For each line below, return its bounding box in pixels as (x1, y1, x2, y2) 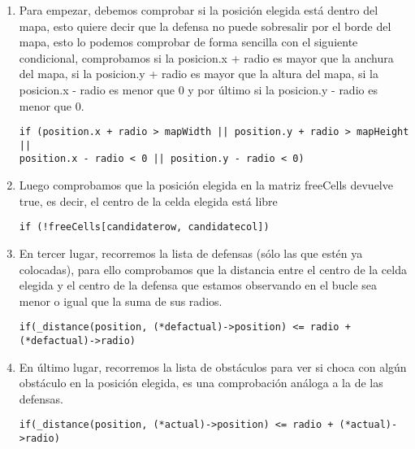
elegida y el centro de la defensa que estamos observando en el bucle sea (19, 277, 378, 294)
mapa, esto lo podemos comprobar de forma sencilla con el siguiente (19, 33, 358, 50)
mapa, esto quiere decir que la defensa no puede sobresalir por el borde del (19, 17, 391, 34)
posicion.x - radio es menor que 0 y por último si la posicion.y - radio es (19, 81, 378, 98)
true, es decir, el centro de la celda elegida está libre (19, 192, 278, 209)
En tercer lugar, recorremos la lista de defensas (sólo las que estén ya (19, 244, 363, 261)
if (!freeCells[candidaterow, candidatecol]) (19, 221, 270, 233)
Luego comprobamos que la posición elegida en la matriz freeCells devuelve (19, 177, 393, 194)
